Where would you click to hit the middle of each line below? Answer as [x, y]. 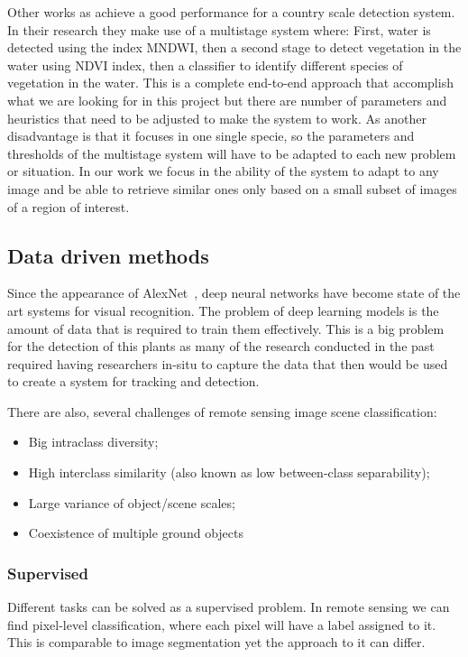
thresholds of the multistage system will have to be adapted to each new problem [232, 153]
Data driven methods [108, 255]
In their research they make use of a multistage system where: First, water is [219, 29]
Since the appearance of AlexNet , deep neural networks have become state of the [234, 293]
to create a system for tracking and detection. [133, 381]
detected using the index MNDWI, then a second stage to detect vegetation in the [234, 47]
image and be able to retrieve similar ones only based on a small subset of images [232, 188]
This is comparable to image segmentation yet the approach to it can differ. [216, 642]
